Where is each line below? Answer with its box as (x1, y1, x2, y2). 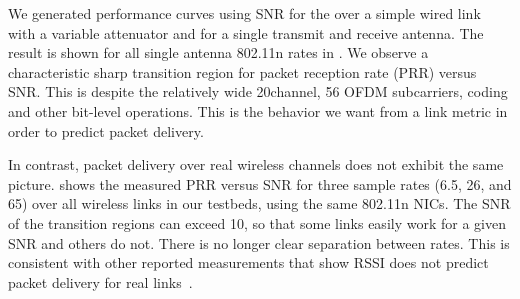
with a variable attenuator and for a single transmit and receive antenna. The (8, 22, 484, 43)
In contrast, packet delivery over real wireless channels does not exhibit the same (8, 154, 504, 175)
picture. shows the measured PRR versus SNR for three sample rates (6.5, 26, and (8, 173, 512, 194)
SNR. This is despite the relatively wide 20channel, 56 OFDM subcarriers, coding (8, 81, 508, 102)
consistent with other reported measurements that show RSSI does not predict (8, 252, 489, 273)
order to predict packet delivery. (8, 120, 204, 141)
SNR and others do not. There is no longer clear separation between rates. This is (8, 232, 510, 253)
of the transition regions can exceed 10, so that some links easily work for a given (8, 212, 506, 233)
